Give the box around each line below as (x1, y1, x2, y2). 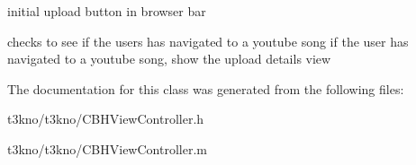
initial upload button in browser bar (7, 2, 206, 20)
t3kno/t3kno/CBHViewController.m (7, 139, 207, 158)
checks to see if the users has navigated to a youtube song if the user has (7, 31, 409, 50)
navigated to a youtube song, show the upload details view (7, 49, 331, 68)
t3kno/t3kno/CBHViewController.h (7, 109, 204, 128)
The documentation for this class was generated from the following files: (7, 79, 404, 98)
